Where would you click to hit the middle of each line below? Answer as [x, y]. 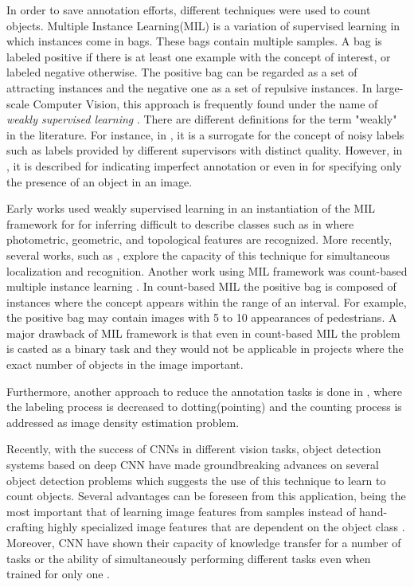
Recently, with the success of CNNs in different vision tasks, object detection [194, 449]
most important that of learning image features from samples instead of [181, 511]
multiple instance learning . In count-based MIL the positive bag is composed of [201, 286]
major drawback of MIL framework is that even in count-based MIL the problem [203, 333]
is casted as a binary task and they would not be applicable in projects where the [205, 348]
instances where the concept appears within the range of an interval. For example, [207, 301]
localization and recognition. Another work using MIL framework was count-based [207, 270]
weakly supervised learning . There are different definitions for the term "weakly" [202, 119]
